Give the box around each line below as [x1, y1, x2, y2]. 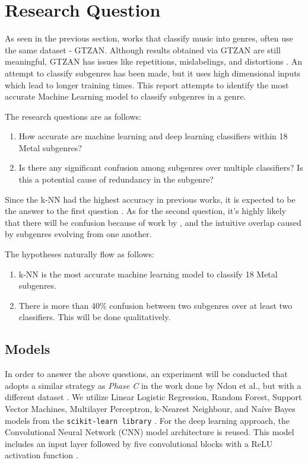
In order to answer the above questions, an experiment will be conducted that [5, 368, 288, 380]
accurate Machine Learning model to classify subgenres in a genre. [5, 90, 246, 103]
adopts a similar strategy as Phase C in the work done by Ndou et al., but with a [5, 379, 301, 391]
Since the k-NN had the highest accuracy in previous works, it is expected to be [5, 193, 296, 205]
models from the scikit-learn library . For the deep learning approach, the [5, 414, 290, 426]
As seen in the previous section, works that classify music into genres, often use [5, 32, 293, 44]
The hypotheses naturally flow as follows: [5, 248, 154, 260]
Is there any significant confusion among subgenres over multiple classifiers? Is [18, 161, 303, 174]
